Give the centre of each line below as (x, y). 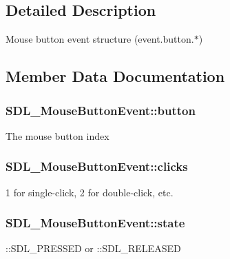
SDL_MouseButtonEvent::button (101, 110)
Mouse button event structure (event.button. (100, 39)
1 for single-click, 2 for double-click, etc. (90, 192)
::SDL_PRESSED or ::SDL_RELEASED (93, 248)
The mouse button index (57, 135)
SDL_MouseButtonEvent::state (95, 223)
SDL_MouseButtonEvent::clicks (97, 166)
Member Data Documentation (115, 76)
